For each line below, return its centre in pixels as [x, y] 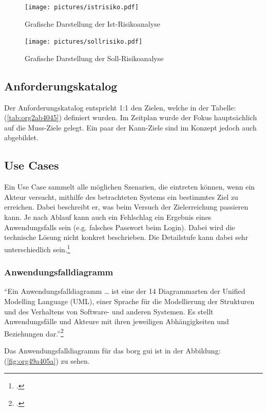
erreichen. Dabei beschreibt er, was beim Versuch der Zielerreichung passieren [126, 207]
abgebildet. [21, 137]
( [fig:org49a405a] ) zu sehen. [47, 360]
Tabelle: [224, 107]
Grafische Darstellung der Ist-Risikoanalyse [92, 23]
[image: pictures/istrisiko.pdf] [82, 7]
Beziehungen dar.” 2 [34, 332]
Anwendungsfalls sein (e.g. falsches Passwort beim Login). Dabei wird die [120, 227]
